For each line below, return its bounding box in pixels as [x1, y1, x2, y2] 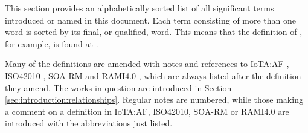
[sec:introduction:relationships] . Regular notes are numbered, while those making [5, 93, 303, 106]
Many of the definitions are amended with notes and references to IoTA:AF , [5, 57, 289, 70]
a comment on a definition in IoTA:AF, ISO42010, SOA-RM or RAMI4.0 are [5, 105, 289, 117]
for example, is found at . [5, 37, 98, 50]
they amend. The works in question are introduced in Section [5, 81, 232, 94]
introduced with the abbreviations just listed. [5, 117, 173, 129]
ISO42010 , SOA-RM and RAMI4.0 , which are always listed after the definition [5, 69, 301, 82]
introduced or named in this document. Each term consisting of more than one [5, 13, 297, 26]
